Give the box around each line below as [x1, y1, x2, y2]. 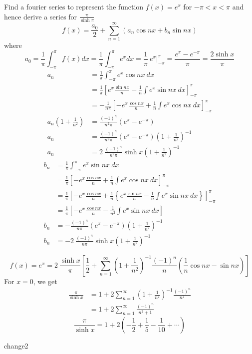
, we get [33, 276, 57, 286]
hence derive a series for [4, 11, 77, 21]
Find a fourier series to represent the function [4, 1, 144, 11]
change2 [4, 341, 28, 351]
